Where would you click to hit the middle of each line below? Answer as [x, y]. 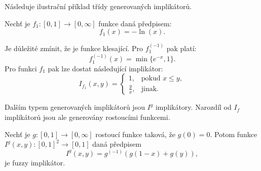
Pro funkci [21, 68]
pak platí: [181, 48]
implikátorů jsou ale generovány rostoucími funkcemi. [87, 117]
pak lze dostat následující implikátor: [105, 68]
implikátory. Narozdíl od [193, 107]
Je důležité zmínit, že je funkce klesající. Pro [74, 48]
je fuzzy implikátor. [35, 162]
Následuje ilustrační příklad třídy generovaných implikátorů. [98, 6]
